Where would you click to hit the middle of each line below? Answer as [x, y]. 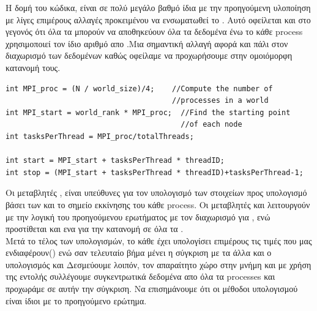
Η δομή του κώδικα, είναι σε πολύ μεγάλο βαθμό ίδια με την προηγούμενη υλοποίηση [158, 7]
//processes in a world [220, 101]
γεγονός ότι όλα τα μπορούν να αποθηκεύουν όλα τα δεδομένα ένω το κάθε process [154, 32]
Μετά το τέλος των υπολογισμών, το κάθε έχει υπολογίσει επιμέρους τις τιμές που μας [159, 240]
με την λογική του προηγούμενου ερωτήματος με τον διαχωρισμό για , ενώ [138, 216]
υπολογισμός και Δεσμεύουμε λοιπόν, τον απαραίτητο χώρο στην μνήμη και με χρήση [158, 264]
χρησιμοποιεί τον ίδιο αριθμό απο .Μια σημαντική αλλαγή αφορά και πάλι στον [147, 43]
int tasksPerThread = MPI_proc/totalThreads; [100, 136]
